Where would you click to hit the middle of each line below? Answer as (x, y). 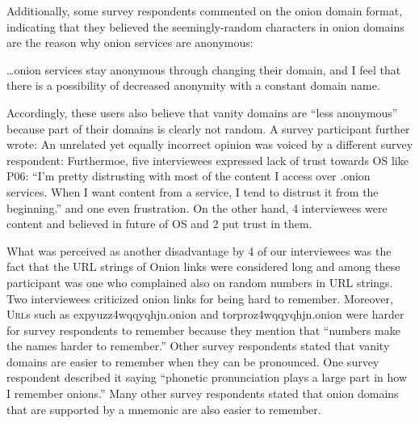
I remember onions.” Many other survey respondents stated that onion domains (203, 393)
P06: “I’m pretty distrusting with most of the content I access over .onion (189, 176)
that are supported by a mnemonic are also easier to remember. (164, 409)
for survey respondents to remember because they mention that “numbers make (203, 330)
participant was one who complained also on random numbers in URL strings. (200, 282)
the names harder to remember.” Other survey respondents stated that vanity (198, 346)
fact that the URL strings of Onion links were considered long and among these (203, 266)
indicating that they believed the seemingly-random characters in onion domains (205, 26)
